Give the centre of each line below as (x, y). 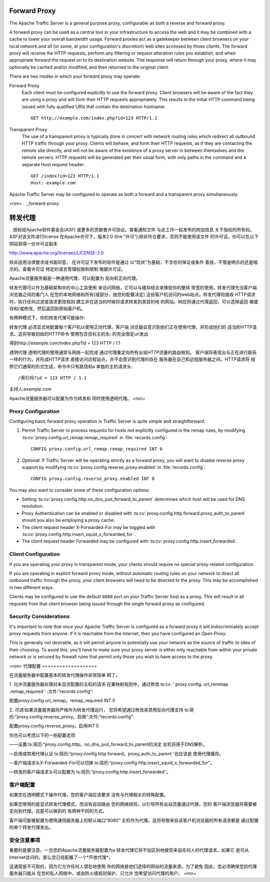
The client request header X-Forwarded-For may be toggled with (88, 527)
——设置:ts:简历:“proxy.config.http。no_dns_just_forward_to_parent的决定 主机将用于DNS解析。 (108, 744)
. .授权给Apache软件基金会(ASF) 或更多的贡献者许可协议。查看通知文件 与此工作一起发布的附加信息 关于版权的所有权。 (132, 230)
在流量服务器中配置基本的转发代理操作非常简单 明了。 (64, 675)
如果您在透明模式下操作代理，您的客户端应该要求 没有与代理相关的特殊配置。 (89, 795)
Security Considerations (39, 617)
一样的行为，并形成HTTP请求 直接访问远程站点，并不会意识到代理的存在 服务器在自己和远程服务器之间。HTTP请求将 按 (132, 359)
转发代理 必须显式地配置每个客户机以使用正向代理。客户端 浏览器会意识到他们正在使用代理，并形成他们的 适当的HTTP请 (133, 327)
